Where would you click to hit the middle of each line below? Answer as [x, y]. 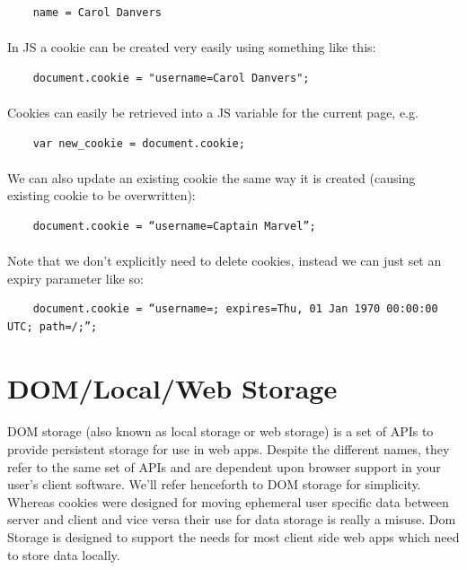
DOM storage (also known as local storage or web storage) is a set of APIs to [220, 431]
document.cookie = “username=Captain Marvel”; [174, 226]
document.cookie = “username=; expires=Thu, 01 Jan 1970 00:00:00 [235, 309]
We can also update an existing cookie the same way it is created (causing [211, 177]
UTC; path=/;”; [53, 326]
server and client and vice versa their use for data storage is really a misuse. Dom [232, 519]
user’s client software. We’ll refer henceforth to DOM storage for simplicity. [214, 484]
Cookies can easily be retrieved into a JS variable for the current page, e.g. [213, 112]
